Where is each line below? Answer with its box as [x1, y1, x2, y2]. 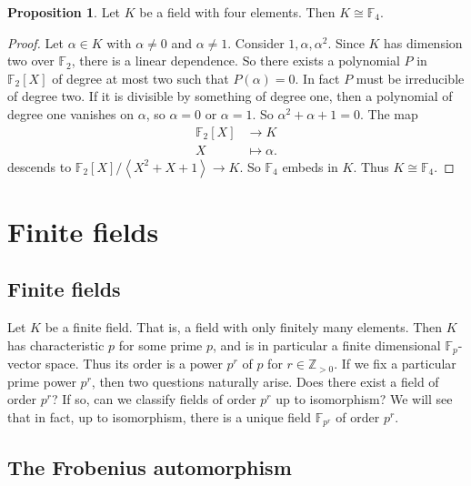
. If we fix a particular [334, 354, 456, 373]
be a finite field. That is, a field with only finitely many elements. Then [45, 318, 443, 337]
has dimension [384, 33, 463, 52]
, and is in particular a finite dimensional [213, 335, 441, 354]
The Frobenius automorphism [7, 452, 292, 481]
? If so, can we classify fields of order [51, 390, 256, 409]
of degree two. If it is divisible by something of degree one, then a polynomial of [7, 86, 453, 106]
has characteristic [7, 335, 105, 354]
